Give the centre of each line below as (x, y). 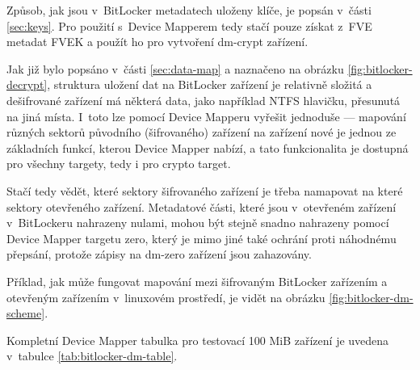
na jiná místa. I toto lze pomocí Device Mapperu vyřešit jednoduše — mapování (206, 116)
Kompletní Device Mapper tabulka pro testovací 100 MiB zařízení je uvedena (198, 340)
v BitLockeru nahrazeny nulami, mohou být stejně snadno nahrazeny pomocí (198, 223)
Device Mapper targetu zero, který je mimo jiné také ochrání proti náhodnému (202, 238)
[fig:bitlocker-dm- (371, 297)
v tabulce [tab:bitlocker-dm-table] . (92, 356)
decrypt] (27, 84)
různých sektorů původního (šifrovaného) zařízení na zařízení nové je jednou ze (202, 132)
